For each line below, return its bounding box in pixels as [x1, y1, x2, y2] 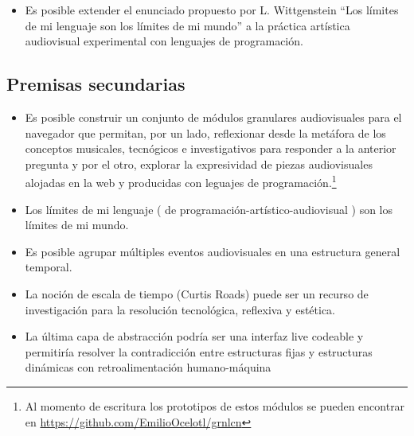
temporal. [25, 259, 72, 275]
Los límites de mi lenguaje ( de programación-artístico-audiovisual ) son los [25, 200, 393, 217]
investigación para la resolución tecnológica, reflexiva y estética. [25, 301, 336, 317]
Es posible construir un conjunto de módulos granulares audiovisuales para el [25, 108, 402, 125]
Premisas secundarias [6, 72, 186, 96]
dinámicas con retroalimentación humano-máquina [25, 359, 271, 376]
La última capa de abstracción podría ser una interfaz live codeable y [25, 328, 364, 345]
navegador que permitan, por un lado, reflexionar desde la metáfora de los [25, 124, 386, 141]
